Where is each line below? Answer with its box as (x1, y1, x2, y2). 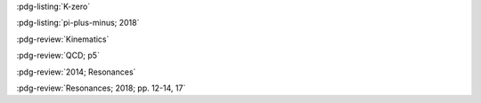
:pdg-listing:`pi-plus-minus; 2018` (16, 18, 140, 28)
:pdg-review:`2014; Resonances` (16, 67, 136, 77)
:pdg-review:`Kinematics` (16, 34, 110, 44)
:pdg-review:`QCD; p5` (16, 50, 100, 61)
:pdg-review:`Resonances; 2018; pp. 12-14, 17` (16, 83, 186, 93)
